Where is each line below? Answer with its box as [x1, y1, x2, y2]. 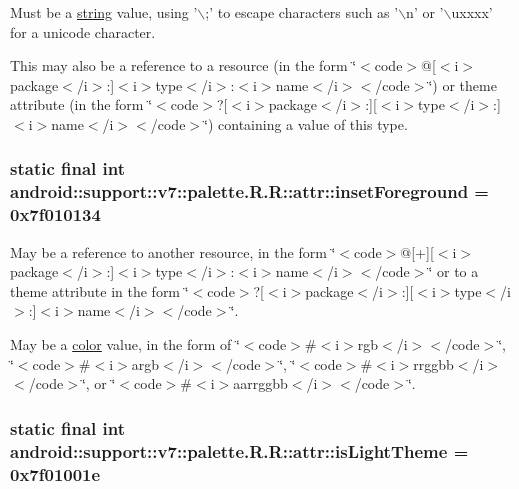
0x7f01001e [10, 461, 101, 486]
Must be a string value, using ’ [10, 2, 198, 22]
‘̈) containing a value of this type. [204, 113, 408, 134]
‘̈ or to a [428, 261, 479, 282]
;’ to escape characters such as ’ [205, 2, 399, 22]
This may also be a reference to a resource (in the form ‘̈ [10, 55, 357, 76]
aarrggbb [233, 373, 288, 394]
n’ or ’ [406, 2, 444, 22]
